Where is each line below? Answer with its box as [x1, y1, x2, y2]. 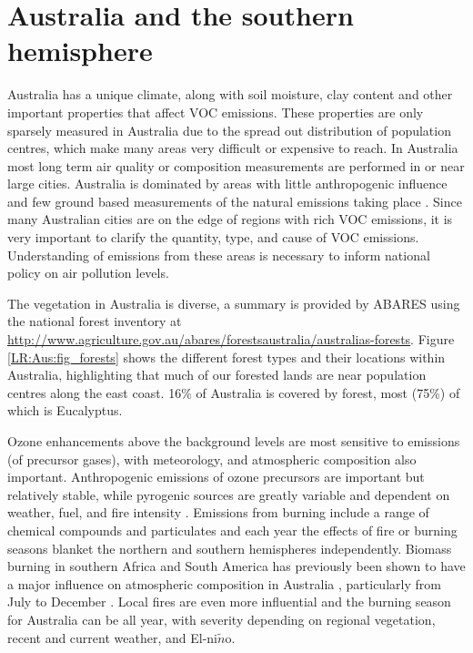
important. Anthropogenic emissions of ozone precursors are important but [7, 467, 425, 486]
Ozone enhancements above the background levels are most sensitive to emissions [7, 432, 460, 450]
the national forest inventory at [7, 311, 182, 331]
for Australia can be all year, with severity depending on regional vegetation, [7, 609, 436, 628]
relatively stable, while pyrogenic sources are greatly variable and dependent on [7, 485, 450, 504]
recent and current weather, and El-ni [7, 627, 217, 647]
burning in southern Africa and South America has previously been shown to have [7, 556, 466, 576]
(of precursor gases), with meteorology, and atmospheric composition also [7, 449, 417, 468]
